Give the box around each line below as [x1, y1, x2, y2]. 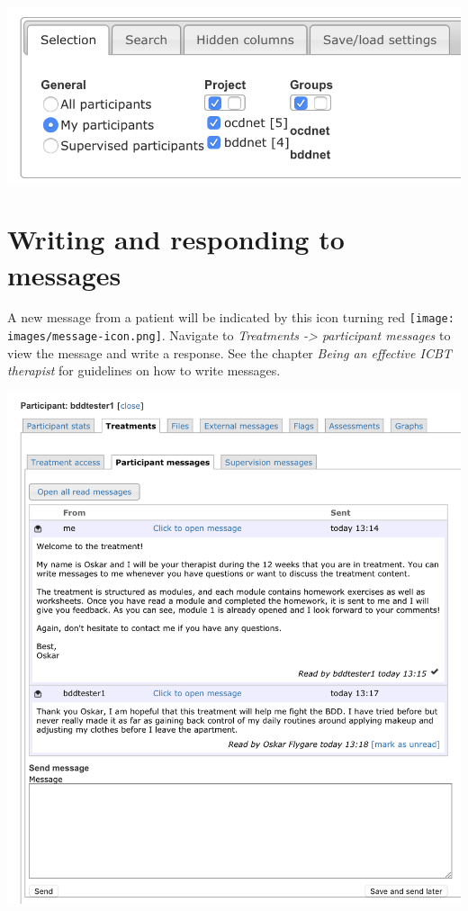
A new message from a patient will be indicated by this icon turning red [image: [7, 308, 454, 327]
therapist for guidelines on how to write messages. [7, 361, 281, 380]
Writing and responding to [7, 221, 345, 257]
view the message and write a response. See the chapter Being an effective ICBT [7, 343, 452, 362]
